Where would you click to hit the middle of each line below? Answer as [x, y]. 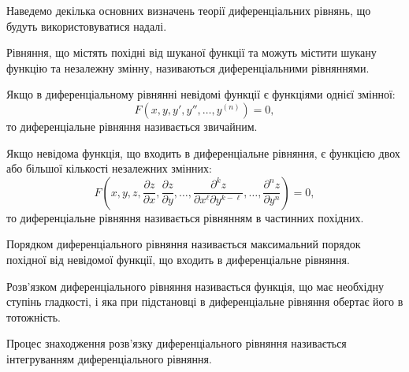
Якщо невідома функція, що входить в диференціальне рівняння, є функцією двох [203, 153]
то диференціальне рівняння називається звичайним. [132, 126]
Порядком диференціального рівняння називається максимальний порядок [184, 244]
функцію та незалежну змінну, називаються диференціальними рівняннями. [188, 67]
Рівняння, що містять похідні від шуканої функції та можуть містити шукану [191, 52]
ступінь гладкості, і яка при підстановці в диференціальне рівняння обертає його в [205, 301]
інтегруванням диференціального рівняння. [109, 358]
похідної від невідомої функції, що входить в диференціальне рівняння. [178, 259]
